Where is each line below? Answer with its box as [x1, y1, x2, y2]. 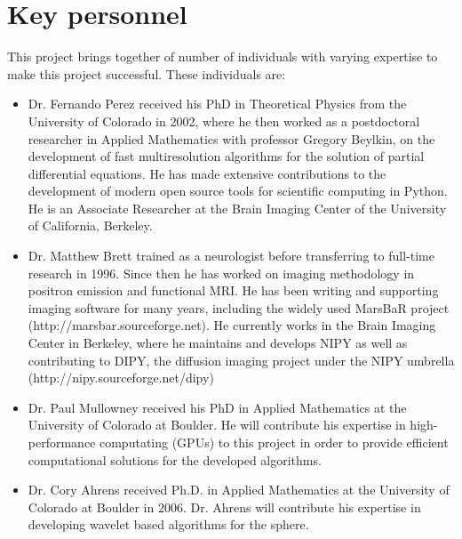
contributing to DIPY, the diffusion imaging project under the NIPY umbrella [28, 350, 455, 369]
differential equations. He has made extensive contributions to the [28, 164, 386, 182]
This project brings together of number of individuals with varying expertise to [7, 47, 438, 66]
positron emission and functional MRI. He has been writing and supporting [28, 281, 439, 300]
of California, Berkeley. [28, 216, 153, 235]
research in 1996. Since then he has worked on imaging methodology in [28, 263, 415, 282]
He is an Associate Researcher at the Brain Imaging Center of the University [28, 198, 447, 217]
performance [28, 433, 96, 451]
